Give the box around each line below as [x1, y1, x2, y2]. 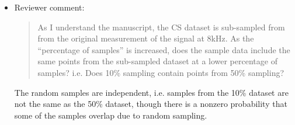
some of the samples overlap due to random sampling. [14, 109, 207, 121]
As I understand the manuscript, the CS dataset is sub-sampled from [37, 20, 285, 33]
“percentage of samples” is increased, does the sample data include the [37, 43, 290, 55]
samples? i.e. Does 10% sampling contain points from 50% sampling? [37, 66, 284, 78]
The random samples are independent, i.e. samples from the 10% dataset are [14, 86, 289, 98]
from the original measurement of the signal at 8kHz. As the [37, 32, 254, 44]
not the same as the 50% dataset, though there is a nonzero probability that [14, 98, 287, 110]
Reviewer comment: [14, 1, 85, 13]
